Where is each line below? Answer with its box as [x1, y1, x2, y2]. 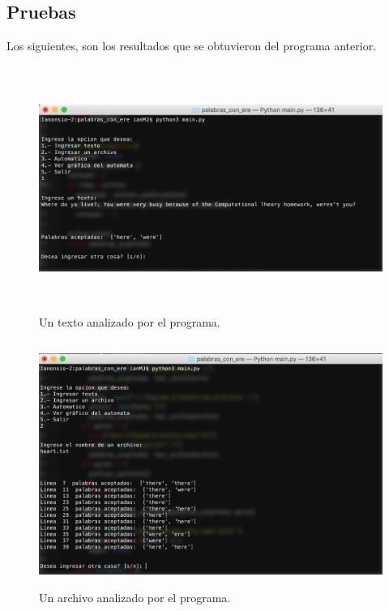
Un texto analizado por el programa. [39, 313, 220, 330]
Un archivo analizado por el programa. [39, 589, 231, 606]
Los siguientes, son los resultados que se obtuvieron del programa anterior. [6, 37, 377, 54]
